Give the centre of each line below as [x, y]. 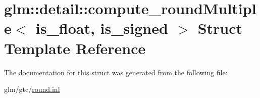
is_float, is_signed [102, 28]
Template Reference [75, 48]
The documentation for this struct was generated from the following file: [116, 72]
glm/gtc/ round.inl [32, 89]
